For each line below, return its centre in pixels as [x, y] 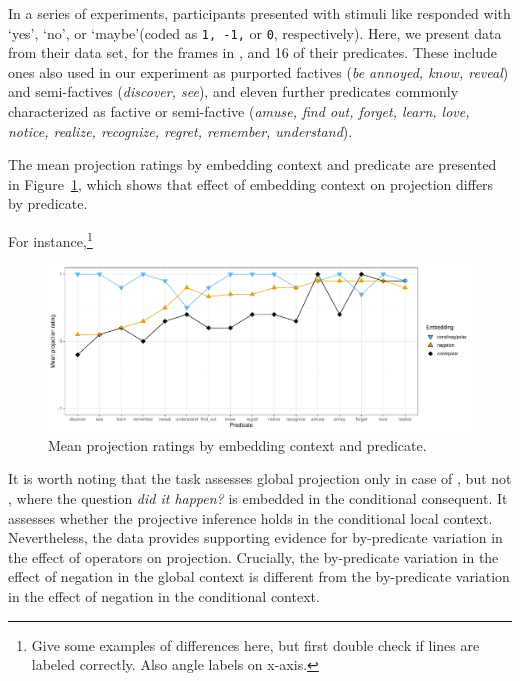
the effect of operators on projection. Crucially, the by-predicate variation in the [253, 556]
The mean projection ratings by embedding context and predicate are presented [252, 164]
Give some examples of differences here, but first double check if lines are [255, 644]
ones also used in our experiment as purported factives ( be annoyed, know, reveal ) [258, 71]
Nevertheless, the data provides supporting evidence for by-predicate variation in [255, 537]
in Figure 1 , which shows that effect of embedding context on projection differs [251, 183]
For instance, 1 [50, 239]
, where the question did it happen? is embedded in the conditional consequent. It [258, 498]
